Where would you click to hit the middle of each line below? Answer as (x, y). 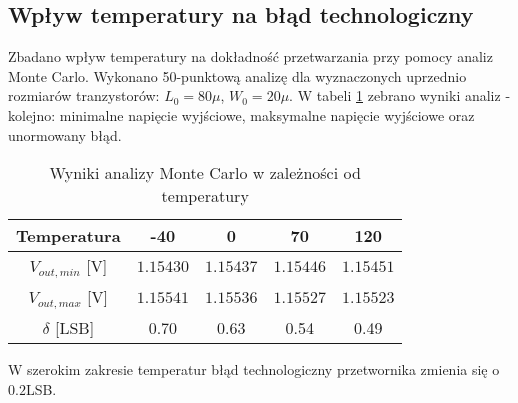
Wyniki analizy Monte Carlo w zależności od (205, 173)
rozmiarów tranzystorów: (84, 95)
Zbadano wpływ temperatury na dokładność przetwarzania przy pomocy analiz (250, 56)
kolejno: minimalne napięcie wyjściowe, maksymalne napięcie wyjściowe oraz (241, 114)
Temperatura (68, 236)
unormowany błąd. (65, 134)
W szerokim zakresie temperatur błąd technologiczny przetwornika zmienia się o (254, 369)
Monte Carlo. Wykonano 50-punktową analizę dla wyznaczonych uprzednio (237, 75)
